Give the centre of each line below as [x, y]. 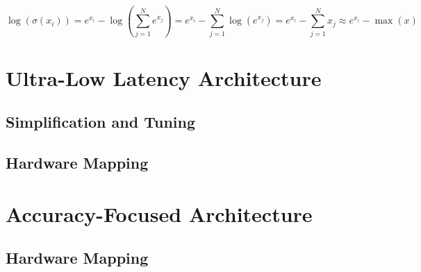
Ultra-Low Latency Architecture [164, 77]
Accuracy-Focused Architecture [159, 213]
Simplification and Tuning [100, 122]
